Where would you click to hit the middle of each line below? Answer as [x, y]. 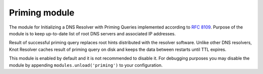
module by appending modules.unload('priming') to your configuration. [86, 65]
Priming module [42, 13]
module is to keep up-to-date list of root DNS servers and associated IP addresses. [93, 33]
